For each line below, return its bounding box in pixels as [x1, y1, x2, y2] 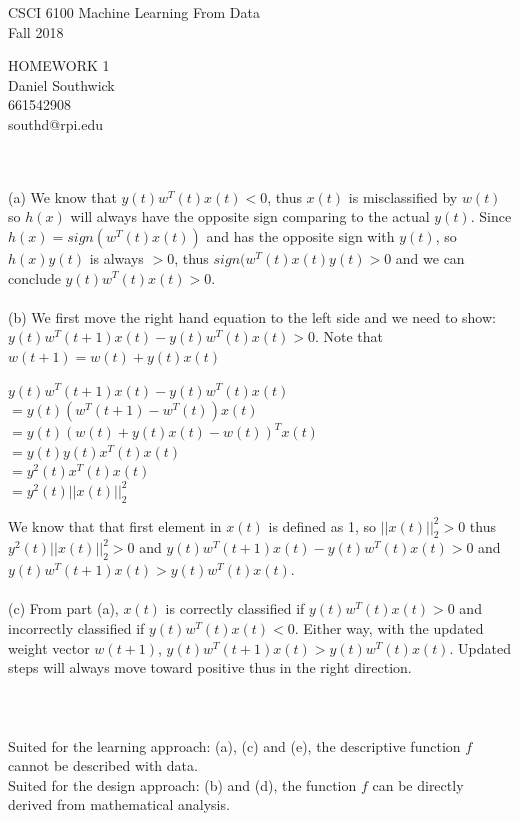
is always [89, 247, 144, 268]
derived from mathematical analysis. [8, 794, 230, 815]
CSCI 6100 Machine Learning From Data [8, 2, 260, 22]
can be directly [372, 774, 464, 795]
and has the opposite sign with [206, 225, 395, 246]
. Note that [314, 326, 384, 347]
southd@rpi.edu [8, 113, 104, 134]
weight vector [8, 637, 90, 658]
